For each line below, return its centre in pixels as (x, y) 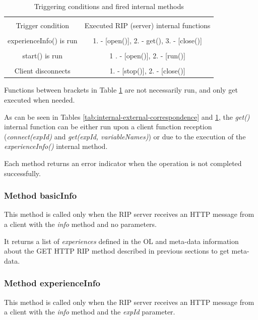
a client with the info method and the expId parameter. (90, 312)
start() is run (43, 56)
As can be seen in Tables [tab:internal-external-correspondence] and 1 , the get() (127, 116)
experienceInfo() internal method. (56, 146)
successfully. (22, 173)
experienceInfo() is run (43, 41)
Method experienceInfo (52, 283)
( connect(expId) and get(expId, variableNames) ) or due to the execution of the (125, 136)
